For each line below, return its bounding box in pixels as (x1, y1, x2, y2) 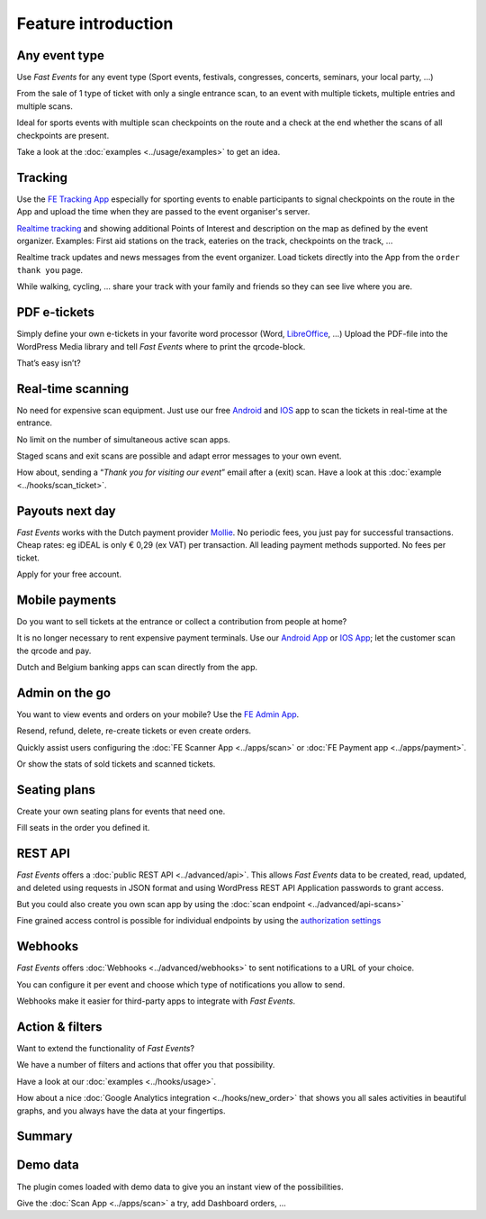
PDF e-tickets (16, 305, 94, 320)
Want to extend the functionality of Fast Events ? (16, 1043, 195, 1054)
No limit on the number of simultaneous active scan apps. (16, 433, 231, 445)
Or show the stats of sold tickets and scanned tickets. (16, 759, 216, 769)
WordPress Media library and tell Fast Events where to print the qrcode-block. (16, 341, 306, 351)
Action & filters (16, 1019, 103, 1034)
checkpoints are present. (16, 130, 110, 141)
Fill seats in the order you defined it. (16, 823, 150, 833)
